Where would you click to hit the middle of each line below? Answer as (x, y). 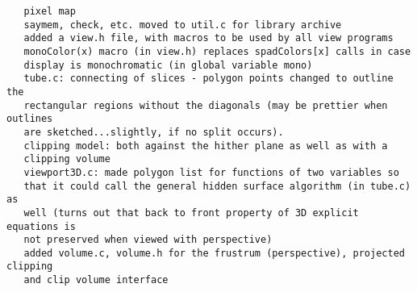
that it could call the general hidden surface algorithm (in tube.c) (217, 186)
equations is (41, 226)
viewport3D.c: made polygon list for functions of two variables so (211, 172)
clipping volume (67, 159)
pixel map (50, 11)
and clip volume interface (96, 280)
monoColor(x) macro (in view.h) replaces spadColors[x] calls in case (217, 51)
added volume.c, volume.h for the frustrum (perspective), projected (214, 253)
